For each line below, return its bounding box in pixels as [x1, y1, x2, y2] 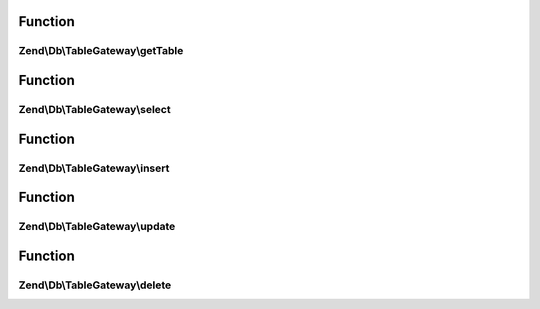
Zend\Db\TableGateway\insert [18, 161, 170, 175]
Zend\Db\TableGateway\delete [18, 278, 172, 292]
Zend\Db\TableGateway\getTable [18, 44, 184, 58]
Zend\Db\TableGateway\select [18, 102, 171, 116]
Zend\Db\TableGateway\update [18, 220, 176, 234]
